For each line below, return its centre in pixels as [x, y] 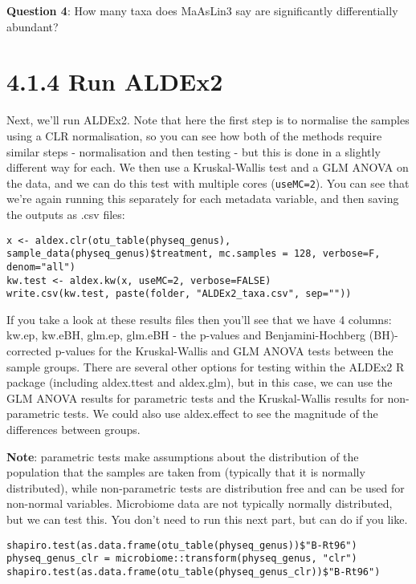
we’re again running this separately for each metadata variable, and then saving [203, 199]
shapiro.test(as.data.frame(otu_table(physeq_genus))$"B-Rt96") [182, 545]
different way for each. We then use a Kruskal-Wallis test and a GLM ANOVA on [208, 167]
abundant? [33, 26]
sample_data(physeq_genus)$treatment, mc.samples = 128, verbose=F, [194, 254]
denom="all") [41, 267]
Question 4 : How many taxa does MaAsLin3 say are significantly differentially [202, 10]
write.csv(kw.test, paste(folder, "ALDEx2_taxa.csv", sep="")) [179, 294]
